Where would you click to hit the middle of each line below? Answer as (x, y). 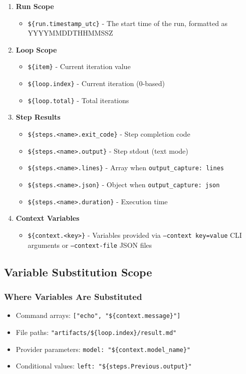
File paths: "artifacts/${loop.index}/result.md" (96, 332)
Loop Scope (36, 49)
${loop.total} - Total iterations (78, 100)
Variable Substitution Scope (78, 272)
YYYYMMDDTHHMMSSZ (70, 33)
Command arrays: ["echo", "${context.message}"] (98, 315)
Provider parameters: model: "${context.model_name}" (103, 349)
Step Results (38, 117)
